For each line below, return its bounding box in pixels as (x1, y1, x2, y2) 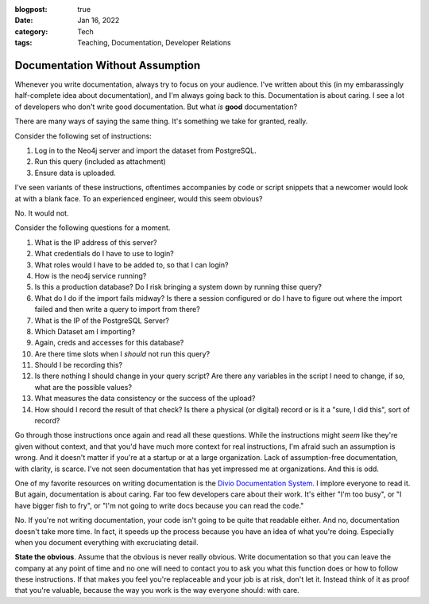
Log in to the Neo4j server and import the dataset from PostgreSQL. (34, 146, 257, 155)
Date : (14, 16, 33, 25)
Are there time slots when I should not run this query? (34, 349, 211, 358)
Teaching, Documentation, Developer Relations (77, 38, 231, 48)
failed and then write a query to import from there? (34, 305, 200, 314)
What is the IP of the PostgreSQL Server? (34, 315, 170, 325)
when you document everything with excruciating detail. (14, 537, 199, 547)
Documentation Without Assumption (14, 58, 201, 72)
